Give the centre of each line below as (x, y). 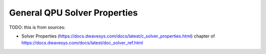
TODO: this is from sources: (37, 27)
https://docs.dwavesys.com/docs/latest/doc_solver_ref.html (82, 43)
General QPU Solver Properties (73, 13)
